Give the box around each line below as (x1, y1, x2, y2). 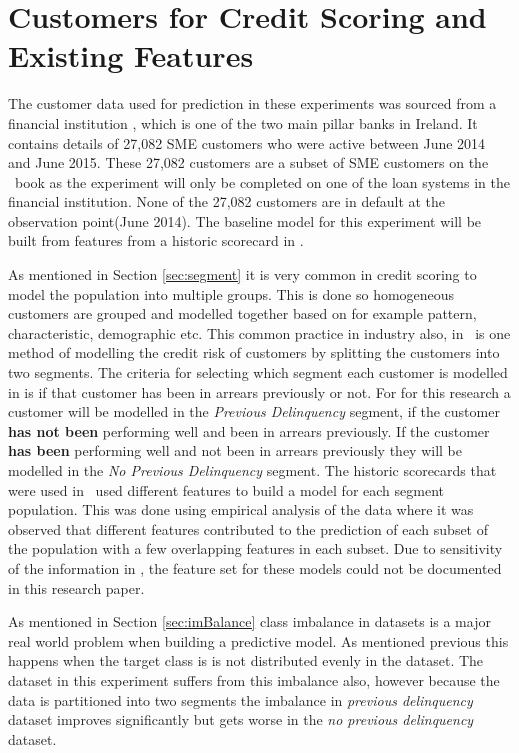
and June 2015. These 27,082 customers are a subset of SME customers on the (8, 152, 489, 173)
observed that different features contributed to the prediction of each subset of (8, 518, 489, 539)
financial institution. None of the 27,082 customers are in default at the (8, 191, 446, 212)
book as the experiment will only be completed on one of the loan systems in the (14, 171, 510, 192)
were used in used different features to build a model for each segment (8, 479, 444, 500)
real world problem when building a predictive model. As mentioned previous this (8, 630, 509, 651)
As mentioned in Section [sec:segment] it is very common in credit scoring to (8, 264, 477, 285)
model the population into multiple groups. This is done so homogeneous (8, 283, 455, 304)
